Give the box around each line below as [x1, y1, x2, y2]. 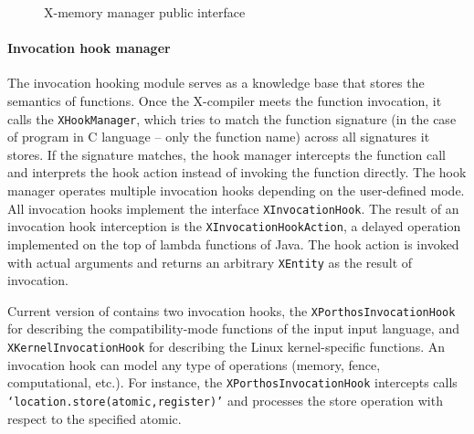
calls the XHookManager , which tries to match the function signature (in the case [7, 109, 457, 128]
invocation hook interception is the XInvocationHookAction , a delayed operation [7, 217, 461, 236]
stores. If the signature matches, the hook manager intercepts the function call [7, 144, 447, 164]
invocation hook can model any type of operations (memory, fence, [7, 355, 381, 374]
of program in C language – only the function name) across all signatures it [7, 127, 430, 146]
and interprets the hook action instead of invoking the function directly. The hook [7, 163, 467, 182]
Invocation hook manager [7, 38, 171, 58]
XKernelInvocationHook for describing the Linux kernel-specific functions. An [7, 337, 446, 356]
